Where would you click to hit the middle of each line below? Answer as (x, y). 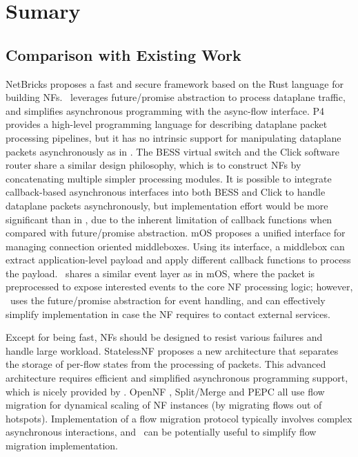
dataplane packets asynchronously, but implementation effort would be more (167, 205)
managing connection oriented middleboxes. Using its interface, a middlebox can (175, 246)
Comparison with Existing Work (123, 54)
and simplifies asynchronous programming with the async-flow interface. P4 (165, 110)
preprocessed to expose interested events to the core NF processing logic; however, (179, 287)
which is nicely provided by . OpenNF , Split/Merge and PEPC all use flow (165, 391)
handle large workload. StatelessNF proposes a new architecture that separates (172, 350)
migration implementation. (62, 446)
